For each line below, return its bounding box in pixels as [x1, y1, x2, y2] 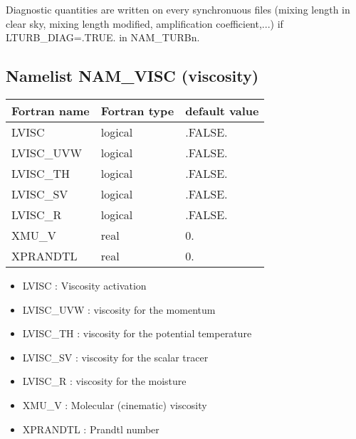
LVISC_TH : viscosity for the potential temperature [22, 326, 252, 341]
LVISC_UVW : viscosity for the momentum [22, 302, 216, 317]
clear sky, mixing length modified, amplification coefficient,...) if [6, 16, 283, 31]
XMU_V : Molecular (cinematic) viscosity [22, 397, 207, 412]
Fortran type [100, 102, 174, 119]
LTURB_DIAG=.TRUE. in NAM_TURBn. [6, 30, 200, 45]
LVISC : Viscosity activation [22, 277, 147, 292]
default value [185, 102, 259, 119]
